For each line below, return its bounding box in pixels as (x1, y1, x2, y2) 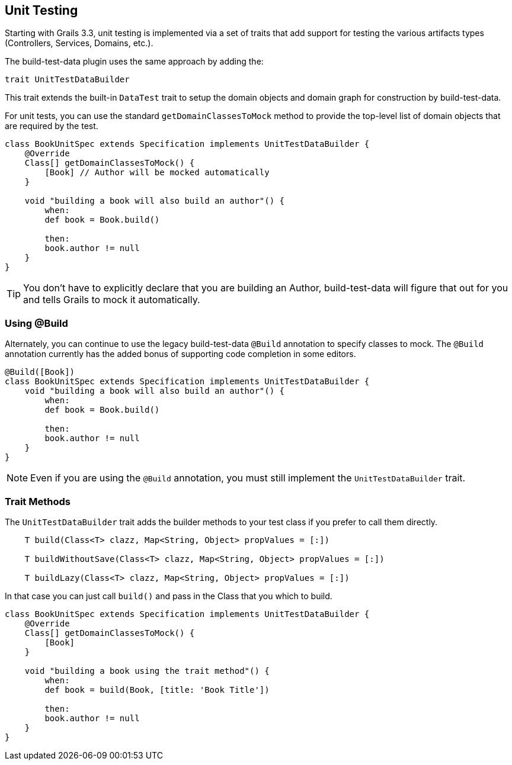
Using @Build (5, 317, 68, 329)
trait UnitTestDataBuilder (5, 75, 130, 85)
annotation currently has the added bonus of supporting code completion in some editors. (5, 349, 356, 359)
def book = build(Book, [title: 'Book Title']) (44, 684, 270, 695)
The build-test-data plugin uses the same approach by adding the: (5, 56, 264, 67)
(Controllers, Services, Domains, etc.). (5, 38, 153, 49)
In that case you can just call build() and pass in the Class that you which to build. (5, 590, 332, 601)
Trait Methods (5, 495, 71, 507)
